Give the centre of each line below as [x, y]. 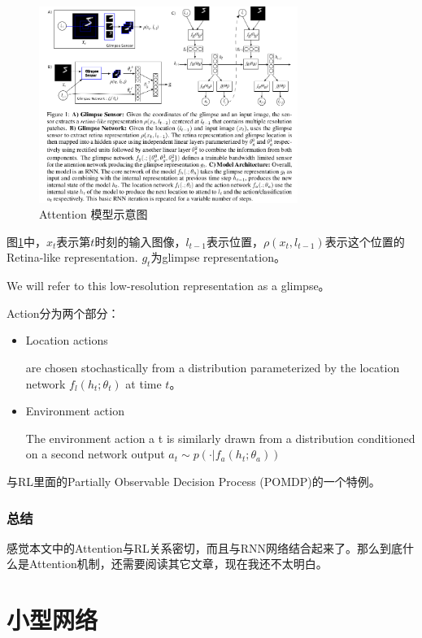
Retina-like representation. [72, 257]
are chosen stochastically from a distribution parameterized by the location [213, 368]
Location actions [67, 340]
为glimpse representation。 [218, 257]
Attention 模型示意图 [94, 214]
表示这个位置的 [365, 241]
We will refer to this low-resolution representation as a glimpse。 [168, 286]
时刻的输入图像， [140, 241]
